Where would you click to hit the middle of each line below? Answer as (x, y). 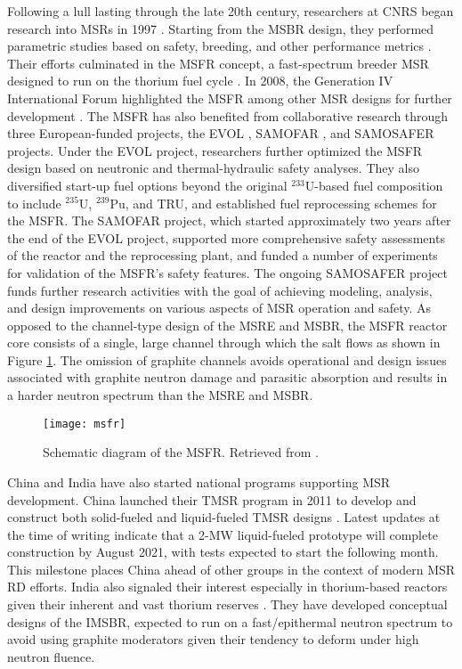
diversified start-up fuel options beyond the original (147, 185)
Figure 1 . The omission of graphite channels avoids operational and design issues (227, 359)
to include (34, 203)
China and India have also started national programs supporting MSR (199, 481)
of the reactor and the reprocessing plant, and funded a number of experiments (223, 255)
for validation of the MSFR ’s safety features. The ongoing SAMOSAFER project (227, 272)
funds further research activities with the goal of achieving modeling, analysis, (220, 290)
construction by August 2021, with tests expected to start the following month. (223, 552)
